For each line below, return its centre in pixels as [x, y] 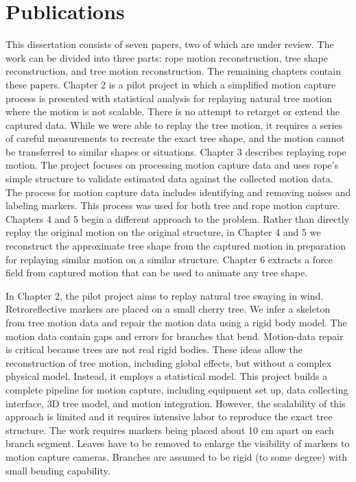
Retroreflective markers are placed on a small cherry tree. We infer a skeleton [168, 309]
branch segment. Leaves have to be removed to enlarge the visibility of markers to [178, 443]
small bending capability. [58, 470]
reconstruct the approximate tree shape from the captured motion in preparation [176, 246]
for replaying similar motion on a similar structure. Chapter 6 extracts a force [169, 259]
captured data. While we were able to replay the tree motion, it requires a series [174, 124]
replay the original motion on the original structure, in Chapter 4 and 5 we [163, 232]
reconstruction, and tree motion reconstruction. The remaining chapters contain [173, 71]
